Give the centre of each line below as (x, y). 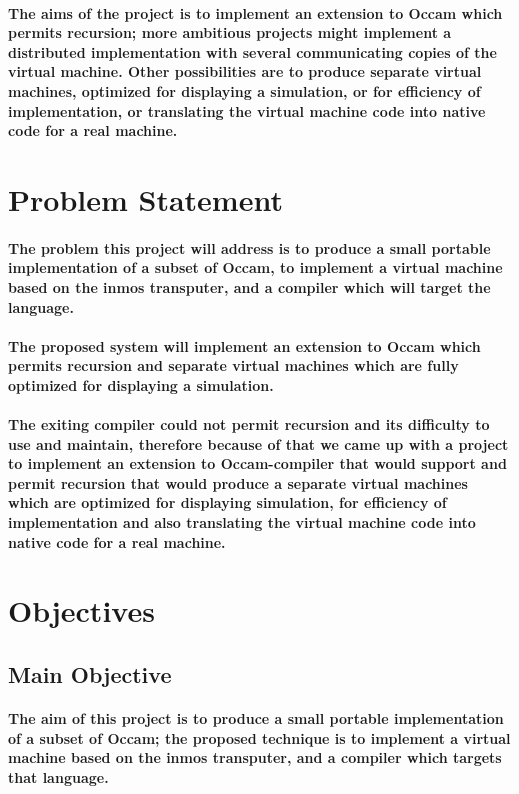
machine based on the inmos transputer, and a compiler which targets (255, 757)
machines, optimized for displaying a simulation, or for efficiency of (244, 90)
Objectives (81, 610)
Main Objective (90, 673)
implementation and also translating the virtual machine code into (242, 522)
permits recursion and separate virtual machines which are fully (233, 365)
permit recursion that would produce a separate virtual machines (238, 482)
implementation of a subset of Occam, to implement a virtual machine (255, 267)
